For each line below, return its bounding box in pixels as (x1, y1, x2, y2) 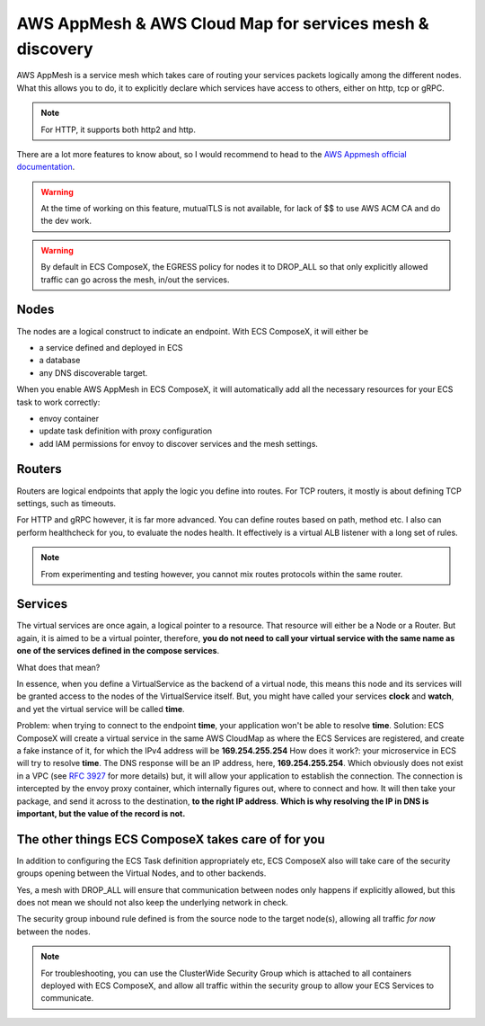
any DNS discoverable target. (39, 367, 148, 378)
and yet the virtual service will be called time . (16, 703, 185, 714)
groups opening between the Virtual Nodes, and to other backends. (16, 868, 267, 879)
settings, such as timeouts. (16, 497, 117, 508)
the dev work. (40, 216, 93, 227)
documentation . (16, 162, 75, 173)
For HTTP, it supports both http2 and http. (40, 124, 197, 135)
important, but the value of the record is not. (16, 807, 186, 818)
